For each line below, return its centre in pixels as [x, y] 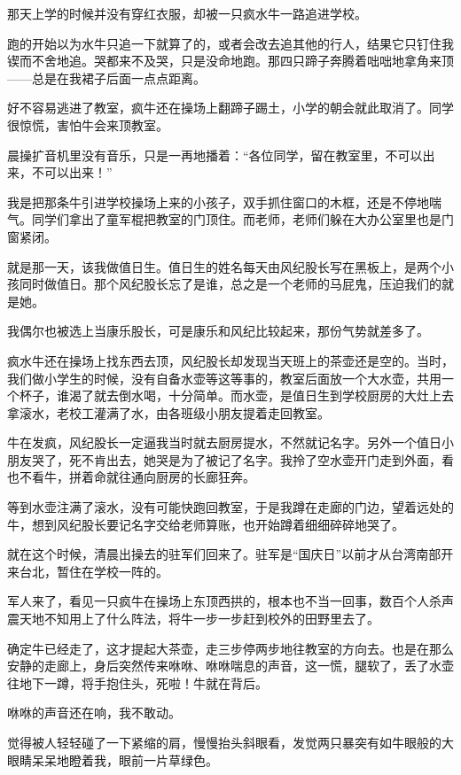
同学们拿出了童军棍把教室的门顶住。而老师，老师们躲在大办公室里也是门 [242, 219]
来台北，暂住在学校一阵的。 [88, 571]
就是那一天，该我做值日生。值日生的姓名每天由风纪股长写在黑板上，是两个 [224, 266]
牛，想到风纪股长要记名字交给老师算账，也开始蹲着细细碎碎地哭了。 [206, 524]
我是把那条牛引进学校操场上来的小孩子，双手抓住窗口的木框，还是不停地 [218, 201]
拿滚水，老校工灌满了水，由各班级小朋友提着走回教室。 [168, 412]
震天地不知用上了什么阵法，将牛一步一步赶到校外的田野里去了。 [193, 619]
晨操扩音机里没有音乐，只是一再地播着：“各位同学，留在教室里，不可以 [215, 155]
